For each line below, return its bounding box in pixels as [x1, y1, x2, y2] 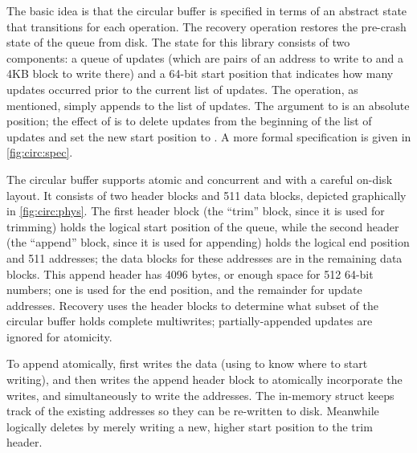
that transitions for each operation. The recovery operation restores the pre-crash [6, 18, 407, 35]
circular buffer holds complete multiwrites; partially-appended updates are [6, 312, 373, 329]
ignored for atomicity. [6, 328, 112, 345]
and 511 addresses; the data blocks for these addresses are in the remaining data [6, 249, 403, 266]
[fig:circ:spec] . [6, 144, 73, 161]
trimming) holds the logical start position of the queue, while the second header [6, 218, 399, 235]
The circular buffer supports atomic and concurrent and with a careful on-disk [6, 170, 393, 187]
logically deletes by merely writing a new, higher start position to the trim [6, 418, 373, 435]
